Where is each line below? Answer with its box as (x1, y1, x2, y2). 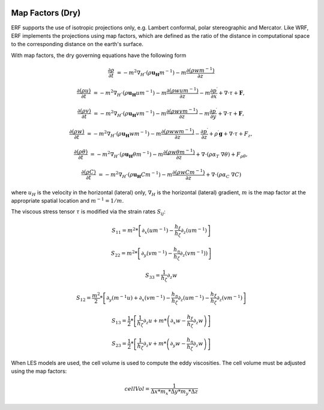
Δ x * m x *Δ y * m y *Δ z (150, 388, 198, 396)
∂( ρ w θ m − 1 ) (163, 147, 195, 155)
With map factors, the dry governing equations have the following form (11, 52, 187, 59)
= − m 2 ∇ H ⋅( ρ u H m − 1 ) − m (116, 68, 187, 77)
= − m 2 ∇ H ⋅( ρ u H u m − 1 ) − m (93, 89, 167, 98)
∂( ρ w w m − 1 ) (161, 127, 194, 135)
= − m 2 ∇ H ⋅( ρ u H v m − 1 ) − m (93, 108, 167, 118)
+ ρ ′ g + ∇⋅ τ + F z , (209, 129, 253, 138)
